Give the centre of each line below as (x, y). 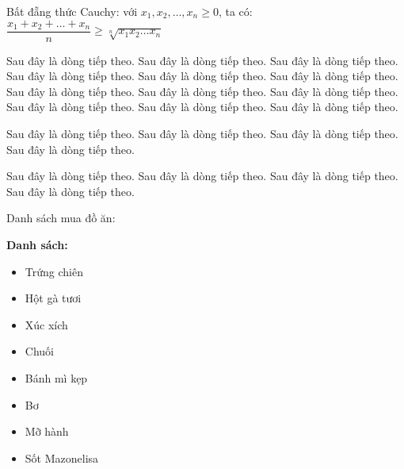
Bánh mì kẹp (56, 377)
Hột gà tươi (53, 298)
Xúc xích (46, 324)
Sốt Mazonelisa (62, 457)
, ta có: (235, 11)
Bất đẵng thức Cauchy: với (72, 11)
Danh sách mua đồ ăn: (61, 218)
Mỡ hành (47, 431)
